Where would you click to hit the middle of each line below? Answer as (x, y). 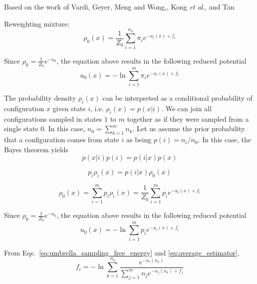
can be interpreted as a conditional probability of (178, 98)
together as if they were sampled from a (188, 118)
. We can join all (186, 108)
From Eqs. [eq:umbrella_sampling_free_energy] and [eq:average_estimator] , (122, 252)
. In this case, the (224, 139)
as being (139, 139)
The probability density (40, 98)
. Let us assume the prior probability (189, 128)
